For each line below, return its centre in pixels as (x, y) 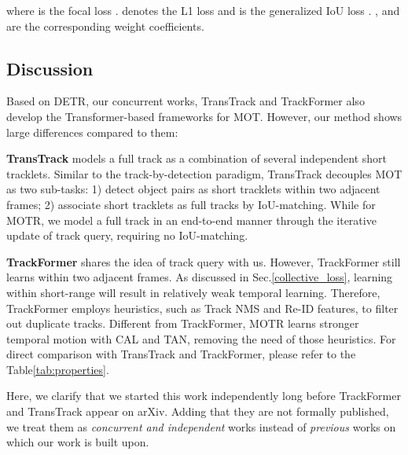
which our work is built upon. (78, 442)
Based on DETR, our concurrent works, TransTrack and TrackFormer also (186, 101)
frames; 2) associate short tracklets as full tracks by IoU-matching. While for (191, 204)
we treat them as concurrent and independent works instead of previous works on (201, 426)
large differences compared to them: (92, 132)
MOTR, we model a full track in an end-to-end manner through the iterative (191, 220)
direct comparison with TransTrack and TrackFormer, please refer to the (181, 354)
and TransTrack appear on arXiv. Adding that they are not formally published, (198, 411)
